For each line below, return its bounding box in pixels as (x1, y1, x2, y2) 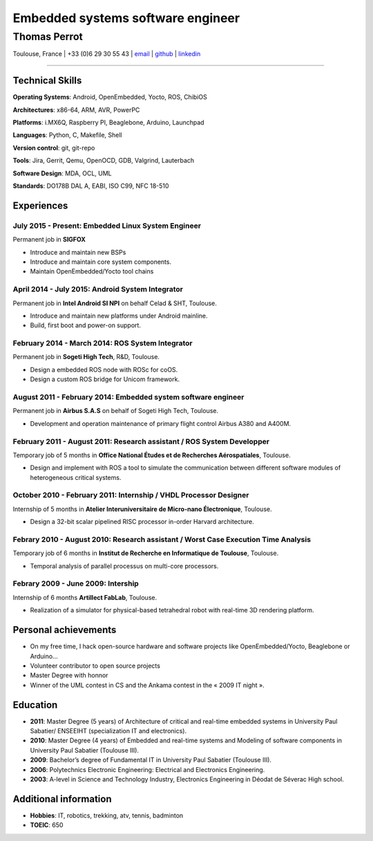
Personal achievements (12, 624, 117, 636)
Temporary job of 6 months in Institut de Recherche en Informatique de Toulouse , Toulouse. (12, 549, 279, 557)
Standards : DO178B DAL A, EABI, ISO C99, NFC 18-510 (12, 182, 169, 190)
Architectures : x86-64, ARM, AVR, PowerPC (12, 106, 140, 114)
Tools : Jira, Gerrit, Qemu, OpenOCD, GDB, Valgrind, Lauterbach (12, 156, 195, 165)
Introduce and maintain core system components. (30, 258, 172, 266)
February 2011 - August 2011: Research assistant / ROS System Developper (12, 436, 269, 446)
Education (12, 699, 58, 710)
